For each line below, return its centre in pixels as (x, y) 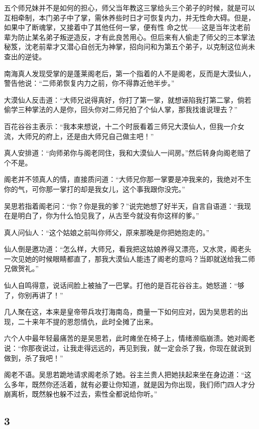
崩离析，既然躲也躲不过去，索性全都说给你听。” (81, 394)
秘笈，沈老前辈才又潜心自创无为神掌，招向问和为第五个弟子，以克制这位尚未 (129, 47)
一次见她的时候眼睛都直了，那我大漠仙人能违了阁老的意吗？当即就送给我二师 (129, 258)
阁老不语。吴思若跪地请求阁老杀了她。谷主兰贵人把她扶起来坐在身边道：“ (124, 374)
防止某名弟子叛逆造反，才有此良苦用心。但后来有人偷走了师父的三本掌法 (136, 37)
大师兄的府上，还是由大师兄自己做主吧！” (86, 136)
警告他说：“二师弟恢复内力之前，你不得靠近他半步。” (89, 83)
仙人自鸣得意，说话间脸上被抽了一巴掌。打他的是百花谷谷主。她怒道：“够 (124, 285)
